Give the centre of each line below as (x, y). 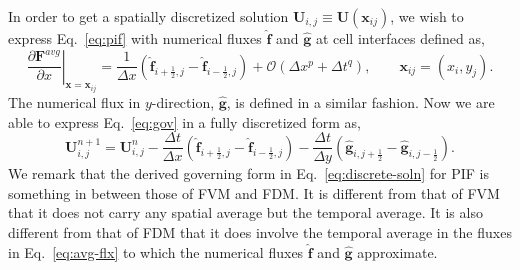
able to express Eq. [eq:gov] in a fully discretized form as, (184, 121)
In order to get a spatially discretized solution (148, 16)
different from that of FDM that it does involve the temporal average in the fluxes (260, 232)
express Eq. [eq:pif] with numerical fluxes (135, 38)
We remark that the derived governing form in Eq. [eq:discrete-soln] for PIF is (249, 173)
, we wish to (427, 16)
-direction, (183, 102)
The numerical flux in (74, 102)
